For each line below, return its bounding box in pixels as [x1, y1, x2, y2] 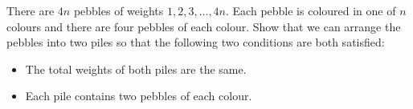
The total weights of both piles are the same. [25, 60, 247, 77]
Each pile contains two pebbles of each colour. [25, 87, 252, 104]
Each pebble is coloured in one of [232, 2, 396, 18]
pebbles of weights [73, 2, 164, 18]
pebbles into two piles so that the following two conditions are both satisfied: [6, 34, 385, 50]
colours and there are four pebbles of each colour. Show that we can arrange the [6, 18, 401, 34]
